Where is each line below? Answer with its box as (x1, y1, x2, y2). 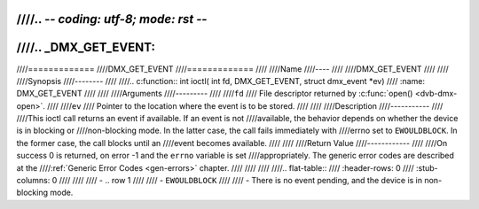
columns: (16, 175, 51, 186)
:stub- (415, 162, 438, 173)
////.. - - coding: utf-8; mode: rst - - (16, 12, 208, 27)
